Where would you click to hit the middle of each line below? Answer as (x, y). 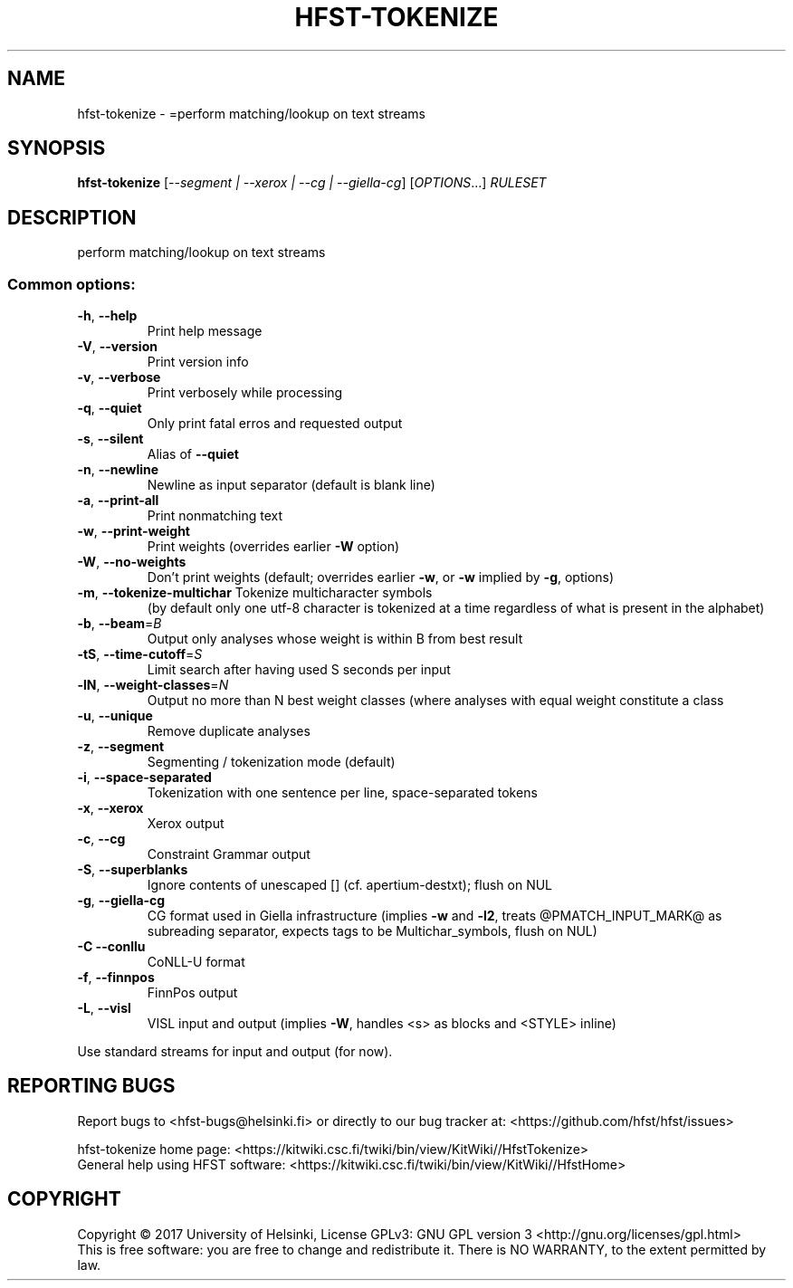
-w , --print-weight (134, 531)
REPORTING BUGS (91, 1086)
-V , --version (117, 347)
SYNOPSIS (57, 148)
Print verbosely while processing (245, 393)
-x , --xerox (110, 808)
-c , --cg (101, 839)
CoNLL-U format (196, 962)
